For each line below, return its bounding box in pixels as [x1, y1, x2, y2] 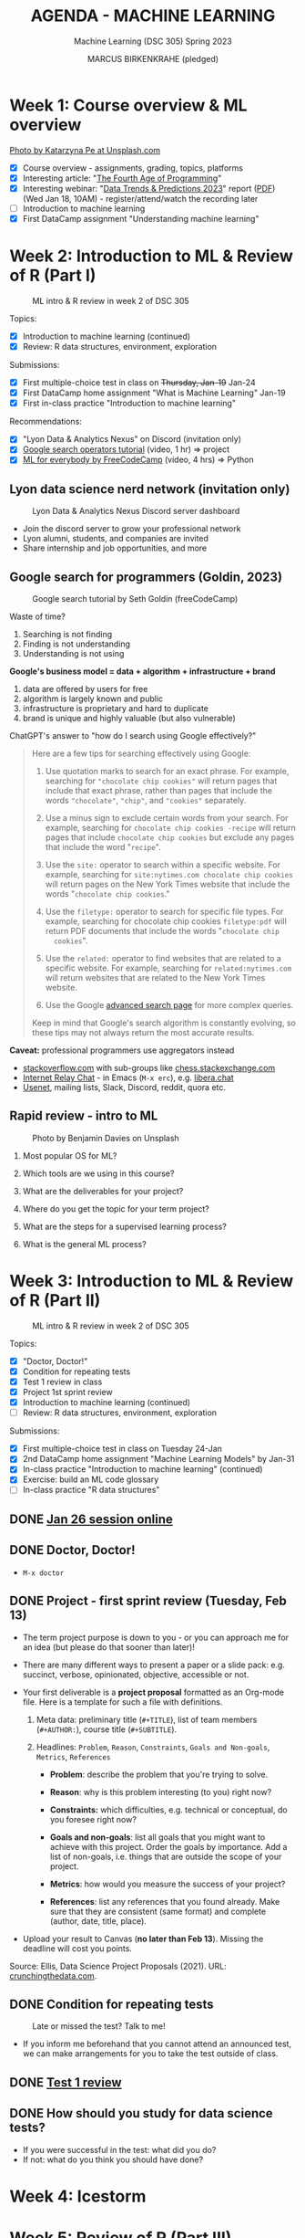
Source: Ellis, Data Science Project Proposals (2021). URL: [9, 1960, 228, 1971]
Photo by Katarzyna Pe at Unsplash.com [9, 144, 161, 155]
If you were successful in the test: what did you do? [22, 2144, 217, 2155]
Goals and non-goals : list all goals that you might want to [49, 1832, 266, 1843]
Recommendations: [9, 416, 82, 427]
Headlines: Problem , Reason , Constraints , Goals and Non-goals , [36, 1741, 270, 1752]
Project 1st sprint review [22, 1387, 113, 1397]
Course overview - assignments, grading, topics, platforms [22, 162, 244, 173]
